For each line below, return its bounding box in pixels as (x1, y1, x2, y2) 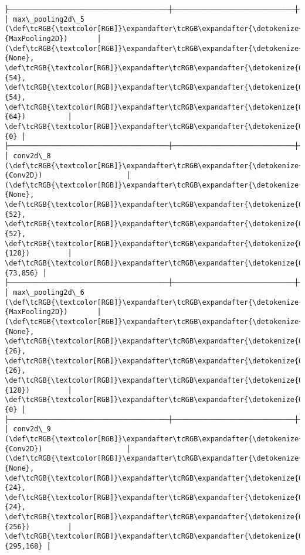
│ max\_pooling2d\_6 (5, 288, 85, 297)
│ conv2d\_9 (5, 425, 51, 434)
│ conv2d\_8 (5, 151, 51, 160)
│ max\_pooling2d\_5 (5, 15, 85, 23)
